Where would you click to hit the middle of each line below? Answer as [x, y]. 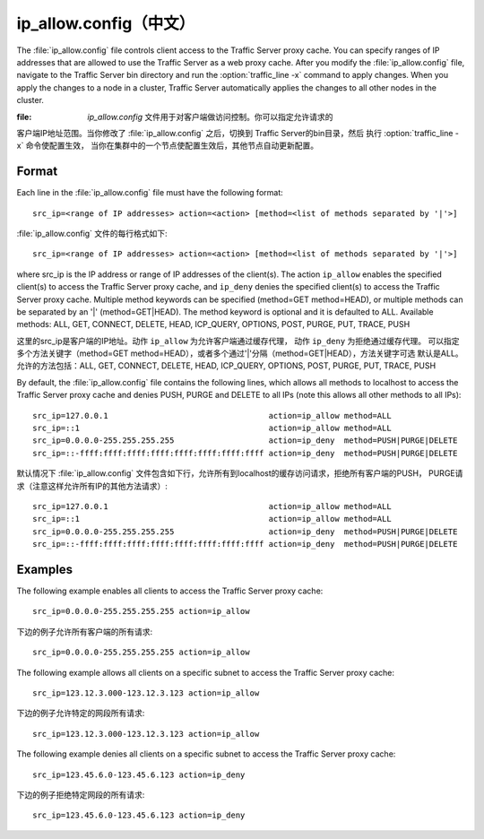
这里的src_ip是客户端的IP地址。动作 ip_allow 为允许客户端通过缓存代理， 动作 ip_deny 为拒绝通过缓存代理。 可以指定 [238, 341]
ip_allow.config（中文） [106, 23]
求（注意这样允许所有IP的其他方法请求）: [92, 486]
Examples [45, 569]
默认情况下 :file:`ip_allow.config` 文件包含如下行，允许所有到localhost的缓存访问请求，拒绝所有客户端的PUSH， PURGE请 [240, 473]
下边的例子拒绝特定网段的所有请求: [81, 794]
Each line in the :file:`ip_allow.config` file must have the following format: [150, 193]
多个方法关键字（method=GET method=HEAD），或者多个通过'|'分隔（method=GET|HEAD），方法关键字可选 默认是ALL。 [240, 353]
